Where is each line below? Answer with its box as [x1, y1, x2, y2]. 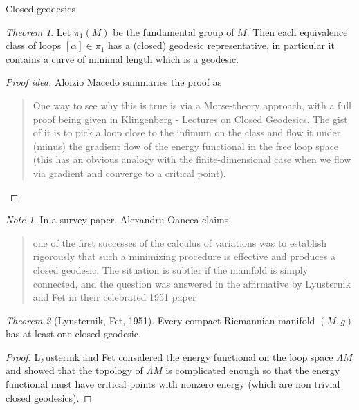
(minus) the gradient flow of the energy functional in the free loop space [33, 138, 339, 153]
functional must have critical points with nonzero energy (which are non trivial [6, 377, 340, 391]
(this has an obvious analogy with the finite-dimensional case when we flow [33, 152, 351, 167]
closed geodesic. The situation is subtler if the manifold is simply [33, 262, 309, 277]
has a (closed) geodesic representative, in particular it [108, 38, 335, 53]
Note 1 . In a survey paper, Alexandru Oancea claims [6, 212, 229, 227]
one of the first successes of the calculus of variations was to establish [33, 235, 327, 250]
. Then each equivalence [246, 24, 348, 39]
